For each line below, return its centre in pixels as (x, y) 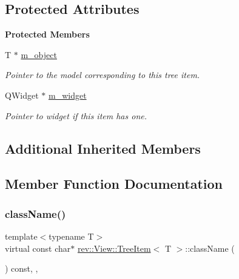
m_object (39, 54)
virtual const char (38, 248)
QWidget (22, 95)
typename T (71, 236)
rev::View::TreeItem (114, 248)
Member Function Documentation (114, 184)
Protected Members (47, 34)
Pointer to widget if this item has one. (76, 115)
